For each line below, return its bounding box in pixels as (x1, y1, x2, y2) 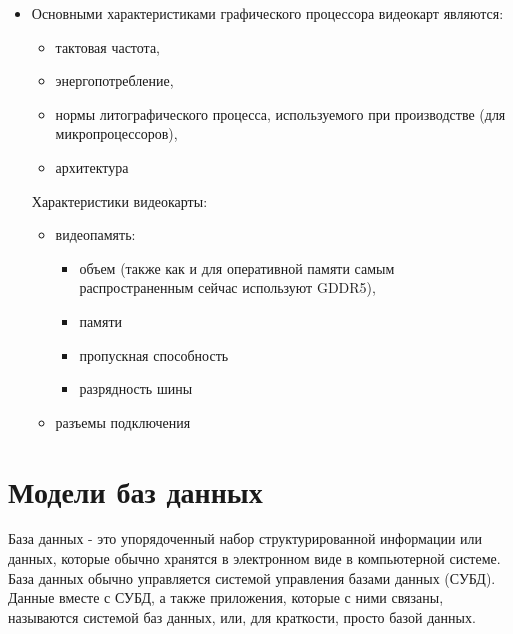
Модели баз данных (8, 470, 263, 511)
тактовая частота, (55, 36, 161, 57)
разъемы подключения (55, 411, 191, 432)
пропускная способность (79, 344, 229, 365)
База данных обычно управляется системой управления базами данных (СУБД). (8, 567, 496, 588)
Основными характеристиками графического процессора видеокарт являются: (31, 3, 504, 23)
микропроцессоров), (55, 123, 178, 144)
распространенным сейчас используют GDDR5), (79, 277, 376, 298)
